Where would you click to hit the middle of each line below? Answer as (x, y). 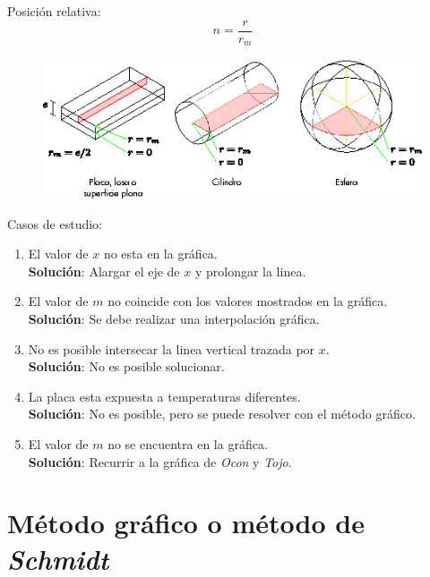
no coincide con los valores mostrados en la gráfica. (248, 301)
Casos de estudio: (55, 223)
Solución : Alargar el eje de (104, 271)
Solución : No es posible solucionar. (126, 366)
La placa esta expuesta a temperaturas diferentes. (164, 396)
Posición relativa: (54, 11)
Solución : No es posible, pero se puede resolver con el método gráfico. (222, 414)
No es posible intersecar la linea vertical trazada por (172, 348)
